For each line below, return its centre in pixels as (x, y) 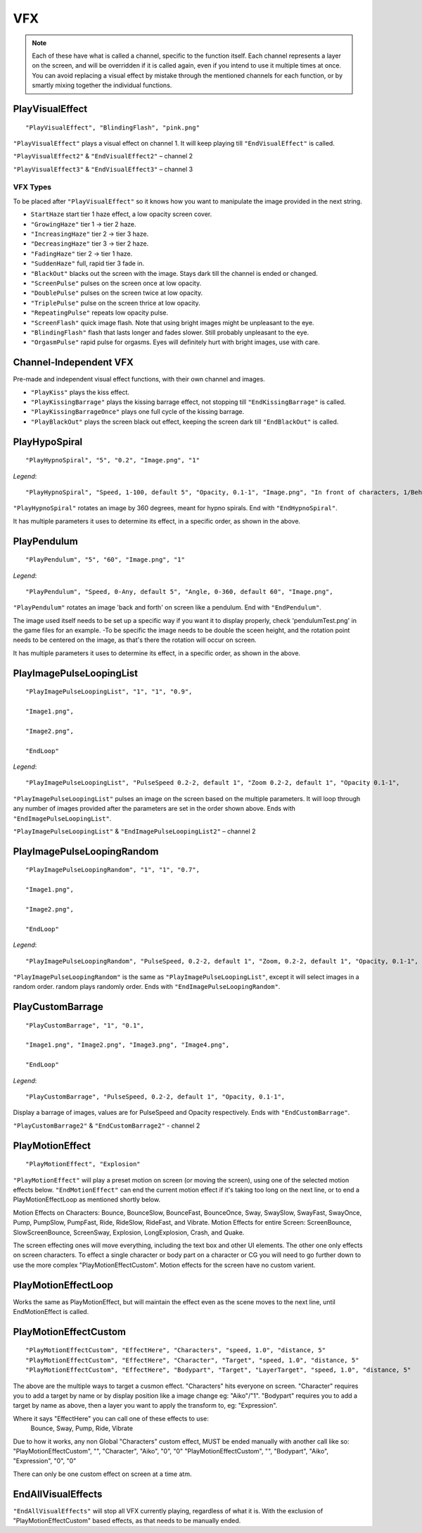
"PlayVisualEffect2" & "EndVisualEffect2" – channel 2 (103, 156)
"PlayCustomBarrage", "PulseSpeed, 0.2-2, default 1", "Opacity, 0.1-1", (155, 1097)
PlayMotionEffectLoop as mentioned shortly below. (87, 1199)
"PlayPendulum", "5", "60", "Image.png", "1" (105, 560)
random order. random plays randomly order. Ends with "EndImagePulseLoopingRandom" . (147, 987)
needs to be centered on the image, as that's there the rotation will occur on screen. (135, 640)
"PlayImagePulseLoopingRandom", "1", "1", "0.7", (113, 870)
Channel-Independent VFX (73, 362)
